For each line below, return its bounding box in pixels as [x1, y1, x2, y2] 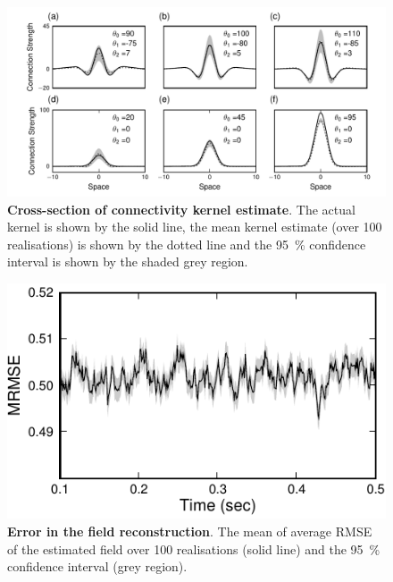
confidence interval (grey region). [7, 557, 188, 576]
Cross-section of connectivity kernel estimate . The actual [7, 199, 355, 218]
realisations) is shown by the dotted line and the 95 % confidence [7, 234, 366, 253]
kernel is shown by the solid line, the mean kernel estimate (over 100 [7, 217, 382, 236]
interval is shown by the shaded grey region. [7, 252, 248, 271]
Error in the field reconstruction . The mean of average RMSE [7, 521, 372, 540]
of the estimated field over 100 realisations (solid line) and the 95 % [7, 539, 380, 558]
